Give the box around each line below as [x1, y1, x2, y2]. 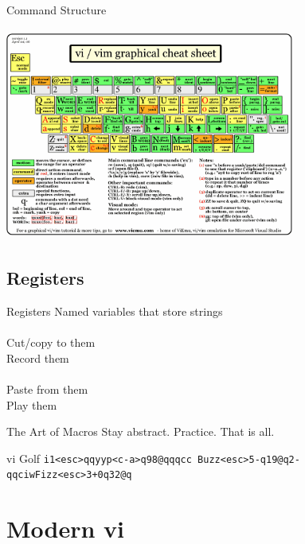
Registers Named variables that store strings [6, 302, 223, 319]
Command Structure [6, 2, 107, 17]
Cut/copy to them [6, 334, 96, 351]
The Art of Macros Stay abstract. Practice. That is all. [6, 423, 275, 440]
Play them [6, 396, 57, 413]
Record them [6, 349, 69, 366]
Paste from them [6, 380, 88, 397]
